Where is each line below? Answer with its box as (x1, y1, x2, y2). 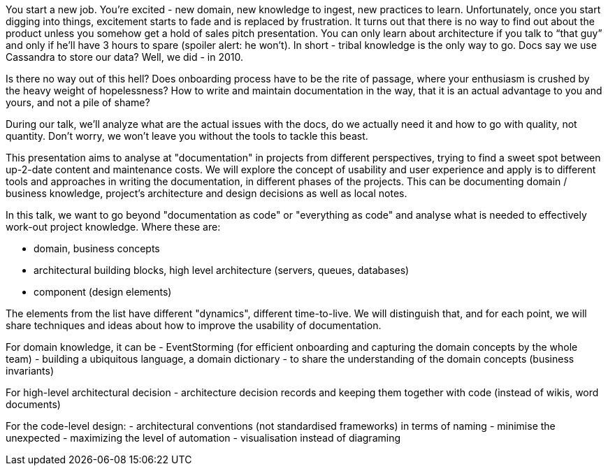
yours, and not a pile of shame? (6, 96, 150, 108)
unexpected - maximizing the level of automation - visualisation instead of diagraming (6, 432, 401, 444)
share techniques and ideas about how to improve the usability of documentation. (6, 319, 382, 331)
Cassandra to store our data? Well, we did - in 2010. (6, 51, 244, 63)
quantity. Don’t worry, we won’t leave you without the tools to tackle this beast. (6, 130, 368, 142)
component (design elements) (34, 286, 172, 298)
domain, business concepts (34, 242, 160, 254)
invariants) (6, 365, 54, 377)
